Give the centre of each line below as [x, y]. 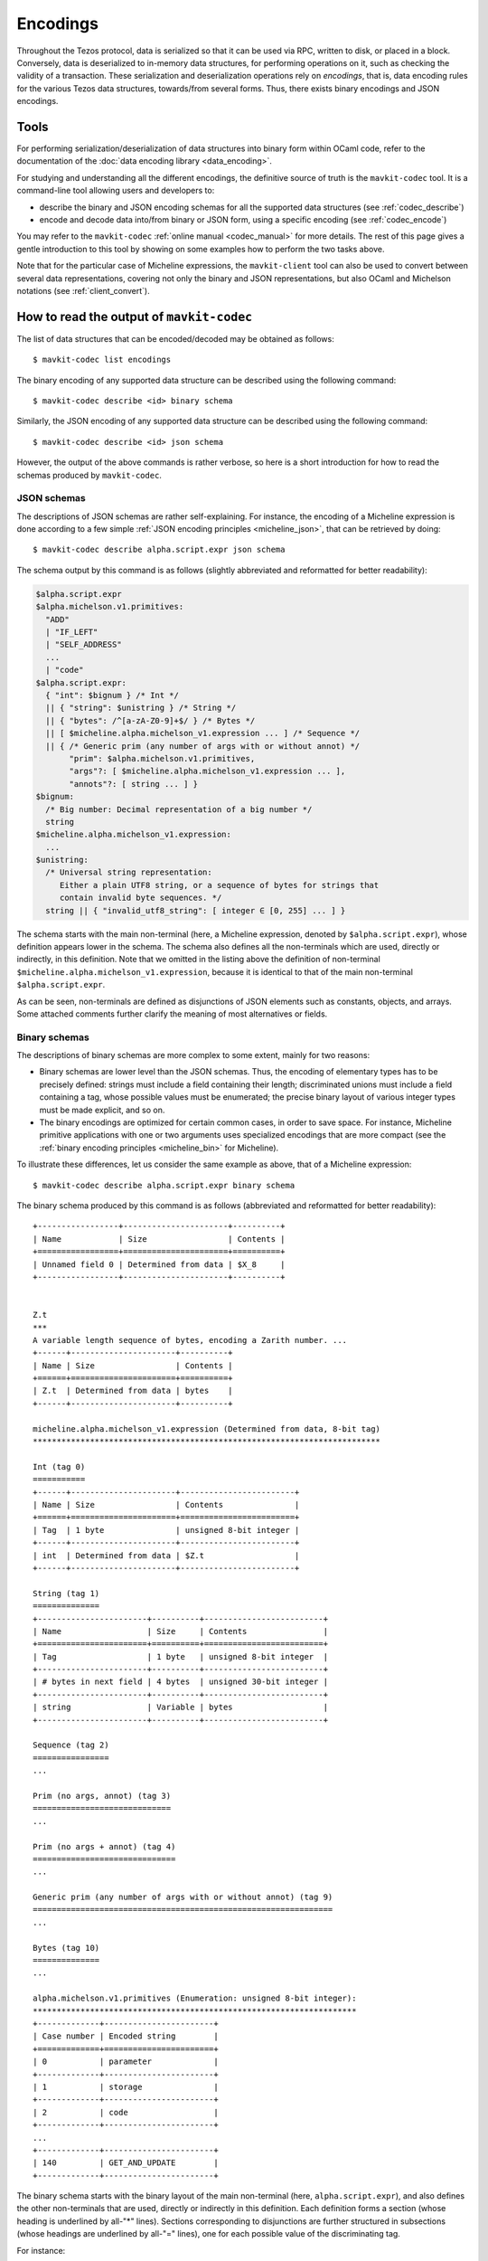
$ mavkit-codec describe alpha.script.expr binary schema [164, 1185]
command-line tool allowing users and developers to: [116, 191]
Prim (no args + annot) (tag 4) [104, 1846]
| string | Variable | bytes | [181, 1708]
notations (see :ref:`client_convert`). [83, 290]
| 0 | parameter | [126, 2062]
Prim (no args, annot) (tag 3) [102, 1796]
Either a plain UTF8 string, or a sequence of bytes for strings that [219, 885]
